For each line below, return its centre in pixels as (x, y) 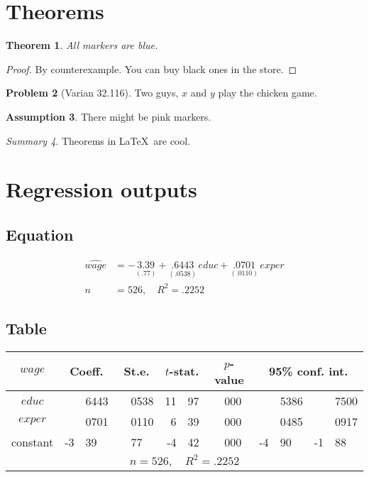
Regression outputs (101, 189)
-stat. (184, 371)
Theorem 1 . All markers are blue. (82, 45)
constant (33, 442)
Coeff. (87, 371)
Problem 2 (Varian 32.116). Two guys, (92, 93)
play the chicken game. (268, 93)
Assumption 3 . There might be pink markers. (109, 116)
